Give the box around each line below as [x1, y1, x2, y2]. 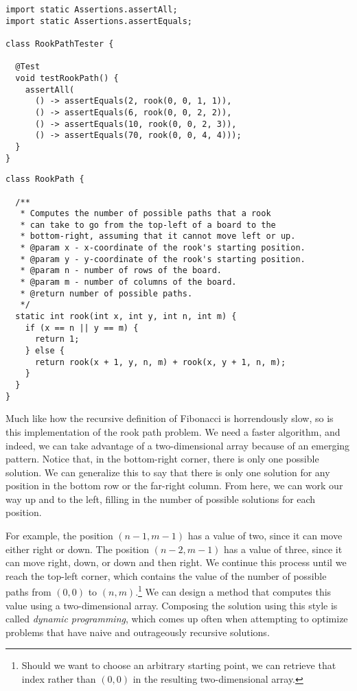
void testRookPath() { [15, 73, 119, 83]
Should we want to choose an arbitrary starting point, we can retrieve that [21, 658, 336, 672]
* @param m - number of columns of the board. [20, 277, 237, 288]
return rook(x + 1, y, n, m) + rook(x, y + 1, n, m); [34, 357, 286, 367]
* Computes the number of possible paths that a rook [20, 209, 271, 219]
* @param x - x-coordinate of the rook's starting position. [20, 243, 306, 253]
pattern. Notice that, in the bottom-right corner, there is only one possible [5, 452, 319, 466]
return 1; [34, 334, 80, 344]
